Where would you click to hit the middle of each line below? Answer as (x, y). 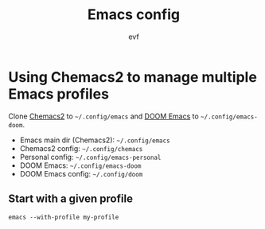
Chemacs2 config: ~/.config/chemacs (81, 148)
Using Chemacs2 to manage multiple (132, 77)
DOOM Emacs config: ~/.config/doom (81, 173)
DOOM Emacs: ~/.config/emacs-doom (80, 165)
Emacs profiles (59, 94)
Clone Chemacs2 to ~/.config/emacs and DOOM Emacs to (103, 116)
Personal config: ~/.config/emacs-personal (90, 157)
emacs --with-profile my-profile (64, 217)
